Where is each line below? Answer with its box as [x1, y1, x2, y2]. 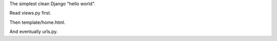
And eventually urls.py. [9, 28, 58, 35]
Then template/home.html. [9, 19, 66, 25]
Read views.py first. [9, 10, 51, 16]
